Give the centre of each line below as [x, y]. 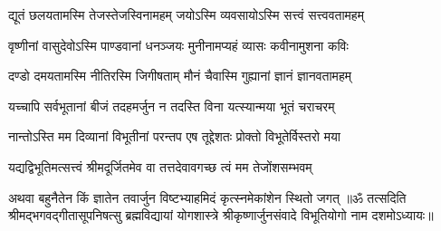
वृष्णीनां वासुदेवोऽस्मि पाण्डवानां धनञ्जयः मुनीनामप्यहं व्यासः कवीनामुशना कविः [178, 45]
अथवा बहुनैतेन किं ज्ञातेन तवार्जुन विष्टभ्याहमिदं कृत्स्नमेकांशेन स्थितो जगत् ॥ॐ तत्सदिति [207, 197]
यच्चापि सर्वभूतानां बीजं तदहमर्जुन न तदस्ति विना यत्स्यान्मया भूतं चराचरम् [172, 106]
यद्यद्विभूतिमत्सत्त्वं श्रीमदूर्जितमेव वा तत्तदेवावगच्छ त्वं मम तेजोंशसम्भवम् [160, 166]
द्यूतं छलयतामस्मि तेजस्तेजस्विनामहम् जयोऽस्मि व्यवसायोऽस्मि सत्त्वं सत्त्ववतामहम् [186, 14]
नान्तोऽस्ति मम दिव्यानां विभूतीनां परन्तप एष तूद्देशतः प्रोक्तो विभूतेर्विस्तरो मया [174, 136]
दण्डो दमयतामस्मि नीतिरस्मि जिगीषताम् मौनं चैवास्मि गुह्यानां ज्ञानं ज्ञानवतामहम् [180, 76]
